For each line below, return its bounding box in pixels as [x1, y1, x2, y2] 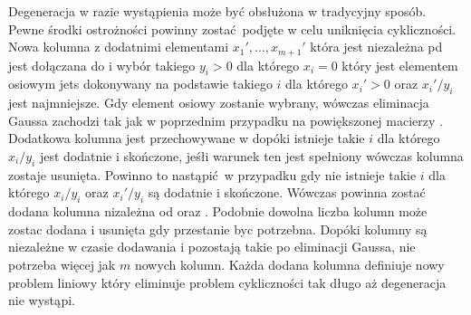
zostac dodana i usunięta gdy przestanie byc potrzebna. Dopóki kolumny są [8, 219, 428, 238]
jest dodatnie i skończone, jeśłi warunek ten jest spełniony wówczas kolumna [39, 147, 464, 166]
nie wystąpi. [8, 291, 75, 310]
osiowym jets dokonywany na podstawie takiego [8, 74, 273, 93]
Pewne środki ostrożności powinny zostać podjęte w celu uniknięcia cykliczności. [8, 19, 457, 38]
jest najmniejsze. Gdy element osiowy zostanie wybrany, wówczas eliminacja [8, 93, 429, 112]
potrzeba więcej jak [8, 254, 116, 273]
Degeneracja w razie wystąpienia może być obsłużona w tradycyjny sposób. [8, 2, 427, 20]
